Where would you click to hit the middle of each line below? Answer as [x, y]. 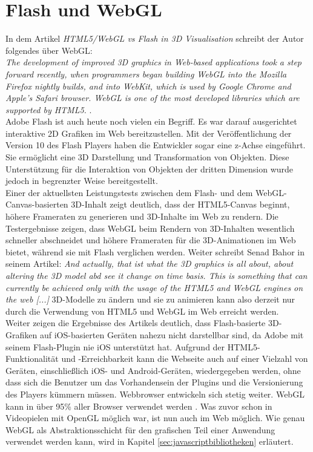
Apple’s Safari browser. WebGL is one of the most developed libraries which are [153, 98]
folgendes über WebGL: [49, 50]
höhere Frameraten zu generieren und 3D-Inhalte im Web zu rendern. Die [142, 216]
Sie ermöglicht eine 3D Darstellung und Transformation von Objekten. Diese [147, 157]
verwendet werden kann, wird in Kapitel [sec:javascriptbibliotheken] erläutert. [150, 441]
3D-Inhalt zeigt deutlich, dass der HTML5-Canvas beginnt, [180, 204]
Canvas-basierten [37, 204]
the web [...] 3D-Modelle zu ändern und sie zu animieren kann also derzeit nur [150, 299]
